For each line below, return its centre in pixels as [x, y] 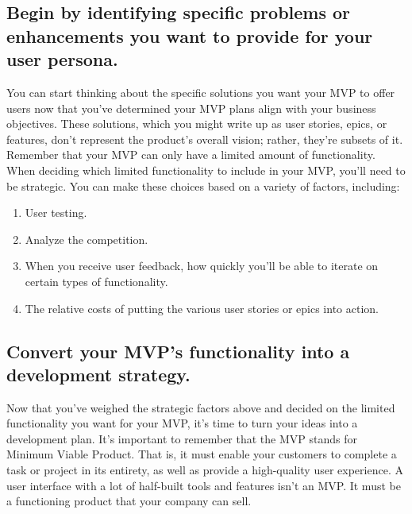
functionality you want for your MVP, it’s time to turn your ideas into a [182, 423]
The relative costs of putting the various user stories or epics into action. [202, 308]
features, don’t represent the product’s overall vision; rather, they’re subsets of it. [205, 139]
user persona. [62, 59]
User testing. [56, 213]
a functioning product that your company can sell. [129, 501]
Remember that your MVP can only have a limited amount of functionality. [191, 155]
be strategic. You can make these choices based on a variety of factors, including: [203, 186]
